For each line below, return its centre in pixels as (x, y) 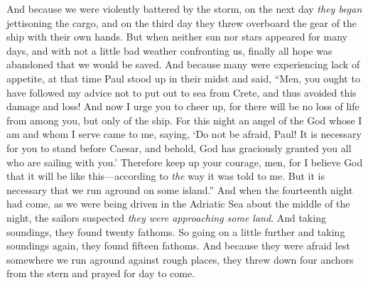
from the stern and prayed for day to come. (101, 273)
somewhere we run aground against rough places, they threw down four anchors (180, 259)
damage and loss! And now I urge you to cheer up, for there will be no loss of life (183, 106)
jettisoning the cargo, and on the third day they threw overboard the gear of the (182, 22)
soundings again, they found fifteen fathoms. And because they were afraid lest (178, 246)
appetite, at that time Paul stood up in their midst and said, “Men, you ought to (183, 78)
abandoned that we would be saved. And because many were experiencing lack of (183, 64)
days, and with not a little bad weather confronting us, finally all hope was (169, 50)
